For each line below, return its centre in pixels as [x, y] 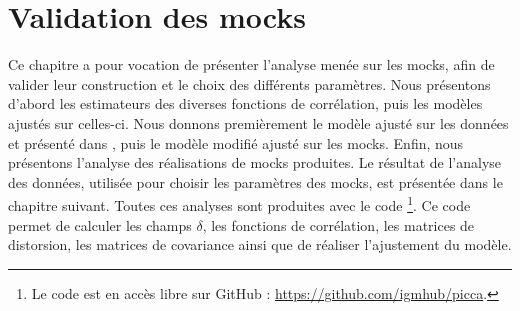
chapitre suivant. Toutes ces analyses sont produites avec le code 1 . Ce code [239, 203]
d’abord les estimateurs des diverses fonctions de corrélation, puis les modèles [245, 103]
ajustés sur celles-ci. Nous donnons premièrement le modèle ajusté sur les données [258, 122]
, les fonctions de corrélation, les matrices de [338, 224]
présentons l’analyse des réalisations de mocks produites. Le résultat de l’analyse [255, 162]
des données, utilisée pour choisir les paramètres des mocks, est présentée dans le [255, 181]
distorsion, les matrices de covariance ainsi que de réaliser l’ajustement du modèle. [260, 244]
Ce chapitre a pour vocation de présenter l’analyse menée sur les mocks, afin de [251, 64]
